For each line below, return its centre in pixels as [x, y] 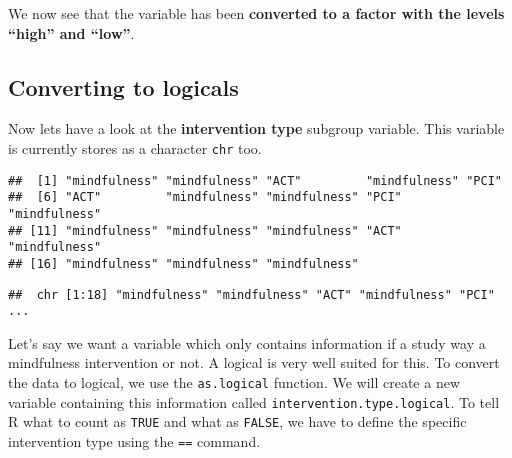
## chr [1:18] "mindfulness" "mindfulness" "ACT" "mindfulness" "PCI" [251, 294]
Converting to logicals [123, 86]
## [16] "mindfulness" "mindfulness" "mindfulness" [183, 263]
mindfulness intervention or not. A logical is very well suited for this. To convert [254, 362]
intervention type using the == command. [134, 441]
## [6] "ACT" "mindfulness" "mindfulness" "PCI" [205, 197]
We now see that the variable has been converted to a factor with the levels [256, 13]
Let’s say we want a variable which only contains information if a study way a [247, 342]
